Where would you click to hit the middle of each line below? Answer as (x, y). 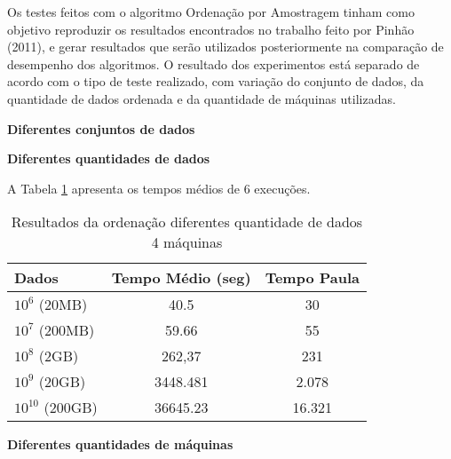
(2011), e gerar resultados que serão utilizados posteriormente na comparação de (225, 47)
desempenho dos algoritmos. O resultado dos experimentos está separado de (214, 63)
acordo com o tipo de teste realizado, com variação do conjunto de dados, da (216, 81)
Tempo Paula (313, 278)
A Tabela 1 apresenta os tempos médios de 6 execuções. (159, 188)
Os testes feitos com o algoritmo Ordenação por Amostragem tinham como (211, 12)
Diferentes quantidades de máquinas (120, 444)
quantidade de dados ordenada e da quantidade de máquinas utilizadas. (202, 98)
